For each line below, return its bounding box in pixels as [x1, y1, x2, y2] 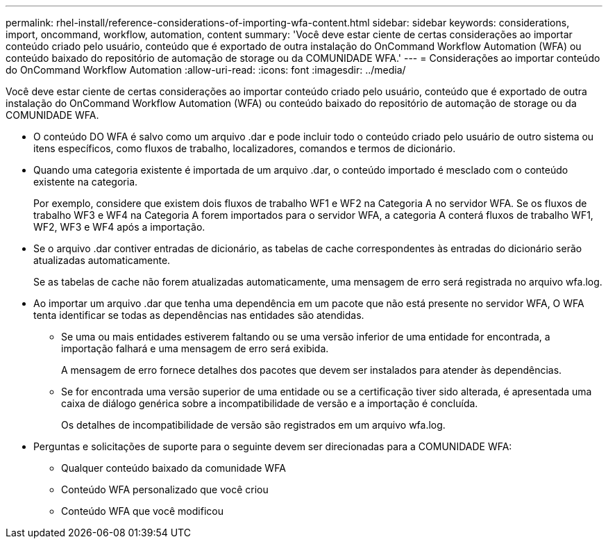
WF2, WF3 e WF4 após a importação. [33, 221, 205, 233]
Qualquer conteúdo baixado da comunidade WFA [61, 462, 286, 474]
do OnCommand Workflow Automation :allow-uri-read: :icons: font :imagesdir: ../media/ [6, 64, 406, 76]
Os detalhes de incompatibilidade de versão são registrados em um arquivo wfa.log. [61, 419, 446, 431]
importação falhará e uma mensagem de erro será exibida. [61, 343, 329, 354]
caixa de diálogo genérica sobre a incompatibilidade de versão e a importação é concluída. [61, 397, 478, 409]
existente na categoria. [33, 176, 138, 188]
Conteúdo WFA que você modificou [61, 505, 223, 517]
